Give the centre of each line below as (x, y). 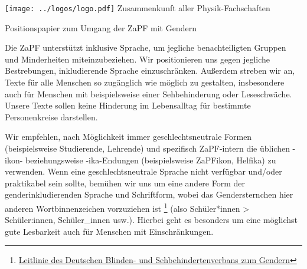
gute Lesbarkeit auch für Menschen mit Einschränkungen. (109, 231)
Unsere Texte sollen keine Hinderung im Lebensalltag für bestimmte (128, 105)
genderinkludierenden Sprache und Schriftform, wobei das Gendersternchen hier (149, 194)
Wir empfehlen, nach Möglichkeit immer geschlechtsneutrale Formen (128, 137)
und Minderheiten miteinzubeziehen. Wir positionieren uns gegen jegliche (138, 59)
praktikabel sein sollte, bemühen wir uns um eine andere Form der (125, 183)
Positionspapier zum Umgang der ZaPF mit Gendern (101, 27)
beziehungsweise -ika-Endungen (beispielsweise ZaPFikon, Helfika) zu (151, 160)
